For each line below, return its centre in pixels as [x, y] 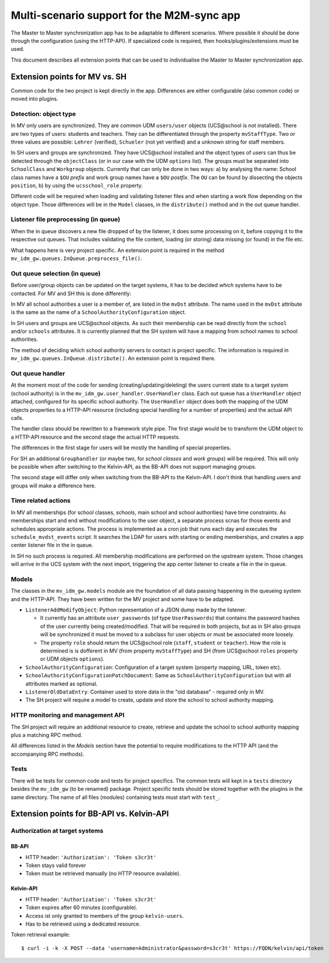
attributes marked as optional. [61, 684]
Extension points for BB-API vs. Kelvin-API [90, 814]
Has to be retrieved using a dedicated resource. [83, 924]
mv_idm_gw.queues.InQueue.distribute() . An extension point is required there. [113, 358]
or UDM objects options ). [72, 659]
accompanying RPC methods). [48, 754]
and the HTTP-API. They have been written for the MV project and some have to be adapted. [122, 599]
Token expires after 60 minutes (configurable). [81, 907]
